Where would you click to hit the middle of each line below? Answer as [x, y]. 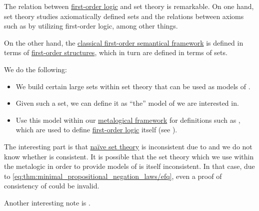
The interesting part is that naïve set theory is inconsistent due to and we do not [128, 146]
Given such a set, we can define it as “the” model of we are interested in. [127, 103]
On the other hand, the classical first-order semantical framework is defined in [124, 42]
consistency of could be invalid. [52, 186]
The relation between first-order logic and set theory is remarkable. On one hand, [129, 6]
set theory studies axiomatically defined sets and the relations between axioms [124, 16]
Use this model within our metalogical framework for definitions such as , [128, 120]
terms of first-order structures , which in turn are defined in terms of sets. [116, 52]
